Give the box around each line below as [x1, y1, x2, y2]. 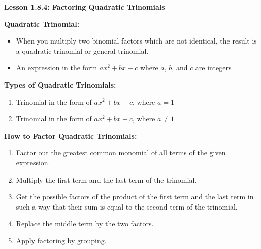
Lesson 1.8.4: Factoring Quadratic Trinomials [4, 2, 165, 12]
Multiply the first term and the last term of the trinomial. [16, 174, 197, 185]
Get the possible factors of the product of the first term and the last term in [16, 191, 254, 202]
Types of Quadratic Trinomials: [4, 79, 116, 90]
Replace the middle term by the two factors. [16, 218, 154, 229]
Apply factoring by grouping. [16, 235, 107, 245]
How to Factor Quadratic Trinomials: [4, 130, 137, 141]
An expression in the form [16, 62, 97, 73]
